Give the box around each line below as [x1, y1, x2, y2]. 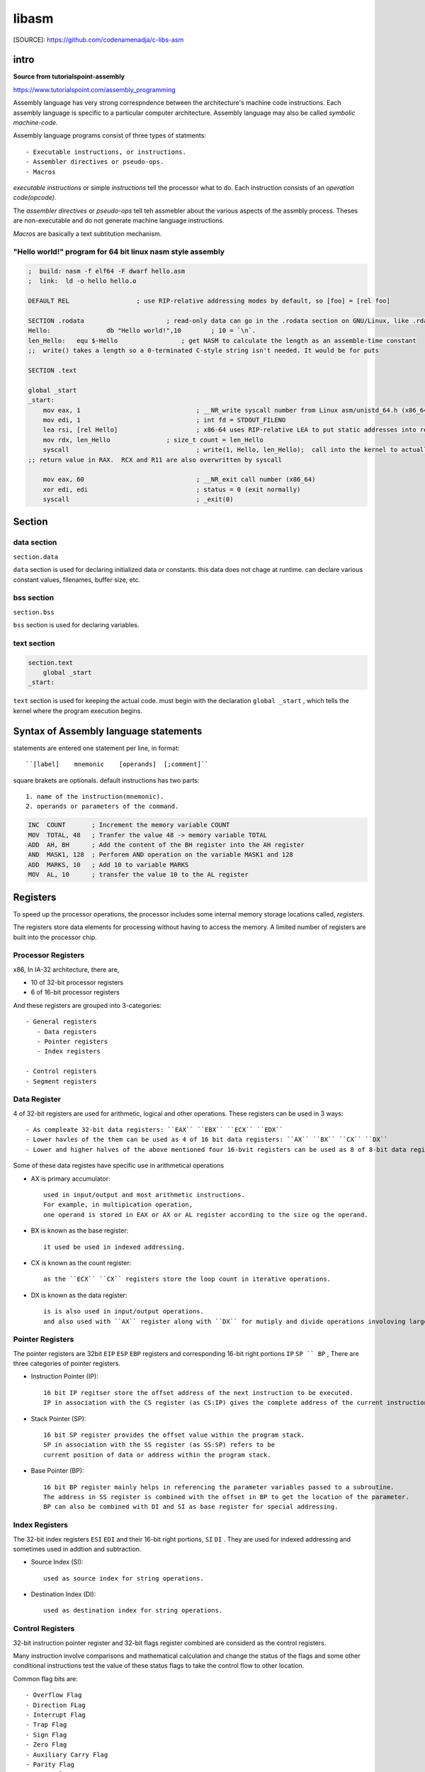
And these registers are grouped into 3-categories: [13, 1001, 162, 1009]
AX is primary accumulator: [30, 1174, 110, 1183]
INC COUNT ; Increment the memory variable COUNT [28, 821, 230, 829]
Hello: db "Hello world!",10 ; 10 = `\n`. [28, 327, 256, 335]
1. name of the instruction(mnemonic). [25, 792, 164, 800]
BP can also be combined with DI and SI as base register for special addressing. [43, 1503, 339, 1511]
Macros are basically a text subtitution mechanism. [13, 229, 162, 237]
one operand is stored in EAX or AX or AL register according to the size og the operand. [43, 1211, 368, 1218]
